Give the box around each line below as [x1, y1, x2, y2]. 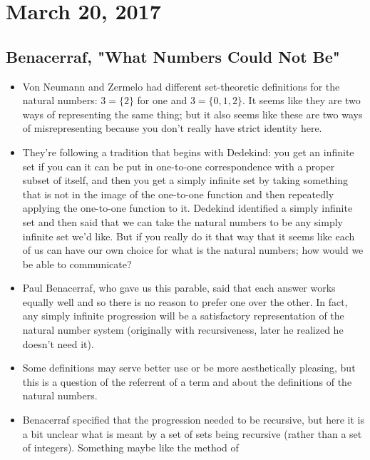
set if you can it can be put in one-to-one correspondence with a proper [22, 158, 335, 173]
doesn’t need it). [22, 336, 94, 351]
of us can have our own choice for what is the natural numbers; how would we [22, 242, 364, 257]
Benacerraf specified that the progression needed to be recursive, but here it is [22, 412, 364, 427]
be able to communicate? [22, 256, 132, 271]
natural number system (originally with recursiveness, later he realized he [22, 322, 344, 337]
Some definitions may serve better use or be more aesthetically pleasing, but [22, 360, 356, 375]
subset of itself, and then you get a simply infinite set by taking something [22, 173, 349, 188]
